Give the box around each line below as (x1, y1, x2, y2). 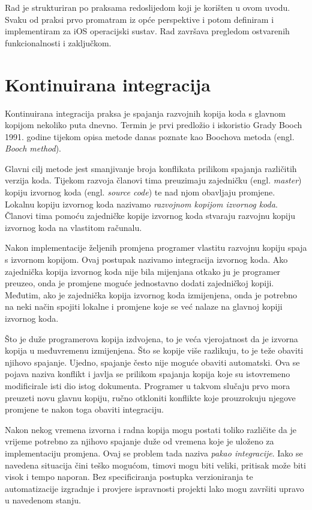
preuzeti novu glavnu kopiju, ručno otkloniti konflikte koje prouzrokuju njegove (5, 391, 296, 404)
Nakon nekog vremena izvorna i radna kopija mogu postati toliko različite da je (5, 423, 296, 435)
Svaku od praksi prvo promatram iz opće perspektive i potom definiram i (5, 13, 274, 25)
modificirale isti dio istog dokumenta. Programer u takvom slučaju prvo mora (5, 379, 290, 392)
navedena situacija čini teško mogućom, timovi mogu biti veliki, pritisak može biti (5, 458, 306, 471)
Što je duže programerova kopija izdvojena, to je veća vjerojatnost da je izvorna (5, 332, 298, 345)
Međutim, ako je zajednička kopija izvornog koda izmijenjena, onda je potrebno (5, 288, 298, 301)
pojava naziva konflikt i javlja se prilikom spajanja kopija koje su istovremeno (5, 367, 290, 380)
